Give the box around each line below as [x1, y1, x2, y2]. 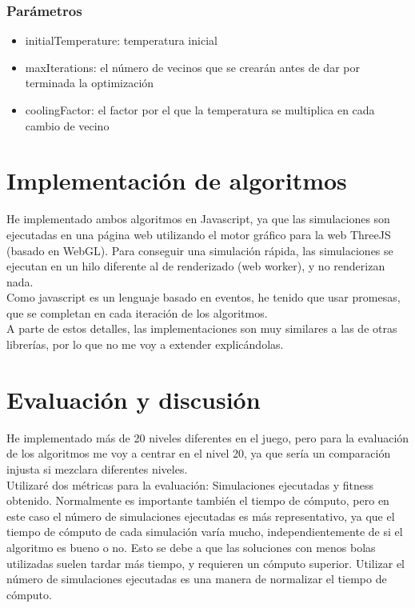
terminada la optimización [25, 74, 154, 91]
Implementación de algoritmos [6, 164, 347, 197]
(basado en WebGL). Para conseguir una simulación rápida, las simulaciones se [6, 242, 393, 258]
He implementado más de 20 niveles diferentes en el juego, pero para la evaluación [6, 429, 409, 446]
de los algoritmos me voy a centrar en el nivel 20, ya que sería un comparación [6, 445, 391, 462]
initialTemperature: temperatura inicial [25, 32, 217, 49]
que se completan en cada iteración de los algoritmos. [6, 304, 268, 321]
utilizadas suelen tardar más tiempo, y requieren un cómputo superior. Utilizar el [6, 554, 405, 571]
